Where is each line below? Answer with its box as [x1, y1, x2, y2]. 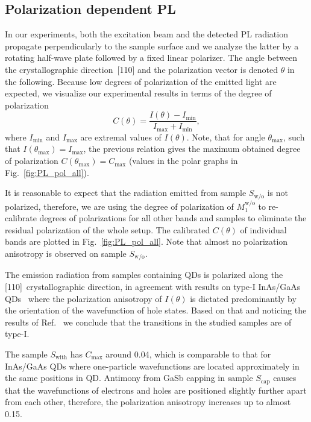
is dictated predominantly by [190, 292, 297, 304]
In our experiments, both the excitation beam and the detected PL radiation [5, 28, 288, 40]
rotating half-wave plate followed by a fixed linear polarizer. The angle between [5, 51, 298, 64]
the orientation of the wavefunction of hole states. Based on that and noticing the [5, 304, 307, 316]
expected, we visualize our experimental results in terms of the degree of [5, 87, 272, 99]
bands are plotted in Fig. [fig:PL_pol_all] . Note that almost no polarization [5, 235, 288, 248]
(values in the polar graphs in [128, 154, 238, 167]
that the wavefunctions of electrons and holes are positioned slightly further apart [5, 383, 307, 396]
